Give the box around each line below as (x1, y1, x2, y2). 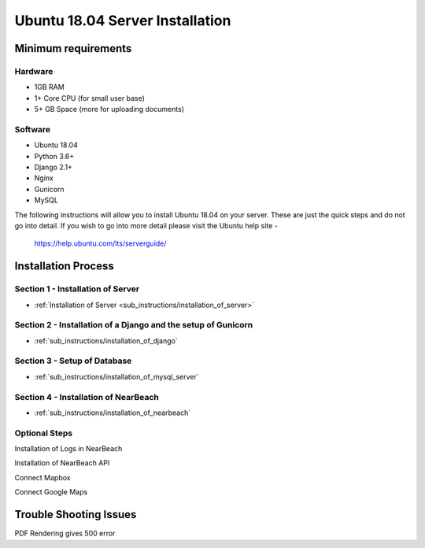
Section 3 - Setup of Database (14, 355, 132, 366)
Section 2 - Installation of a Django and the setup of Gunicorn (14, 320, 253, 331)
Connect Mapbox (14, 472, 71, 482)
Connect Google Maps (14, 487, 88, 497)
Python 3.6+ (34, 151, 75, 161)
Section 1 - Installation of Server (14, 283, 140, 294)
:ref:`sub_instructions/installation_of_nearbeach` (34, 408, 191, 417)
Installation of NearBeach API (14, 458, 110, 468)
